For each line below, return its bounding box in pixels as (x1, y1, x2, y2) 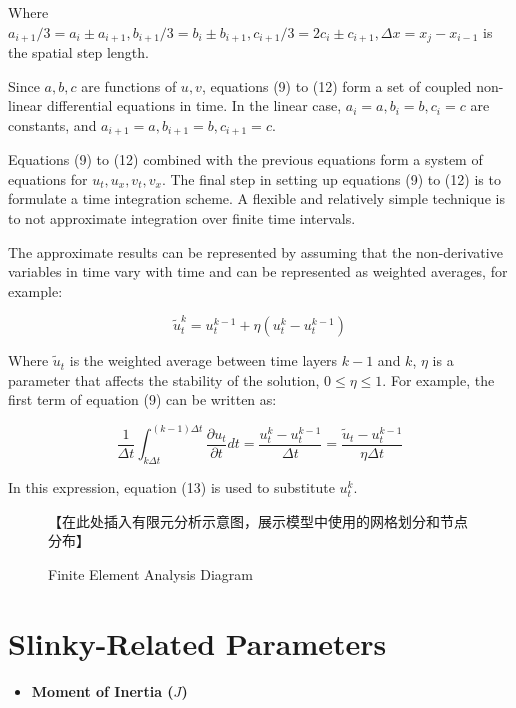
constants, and (8, 114, 97, 135)
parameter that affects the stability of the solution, (8, 369, 320, 390)
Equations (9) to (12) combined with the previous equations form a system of (8, 149, 483, 170)
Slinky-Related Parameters (8, 622, 387, 663)
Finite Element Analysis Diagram (48, 563, 253, 584)
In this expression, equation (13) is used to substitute (8, 477, 335, 498)
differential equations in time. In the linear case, (46, 95, 342, 116)
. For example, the (382, 369, 495, 390)
